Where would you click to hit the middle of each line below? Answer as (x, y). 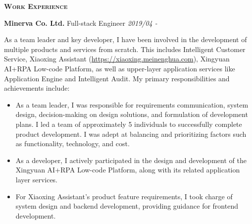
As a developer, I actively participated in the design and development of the (131, 160)
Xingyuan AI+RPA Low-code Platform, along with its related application (128, 170)
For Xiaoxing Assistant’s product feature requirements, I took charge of (124, 196)
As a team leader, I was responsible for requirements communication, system (132, 104)
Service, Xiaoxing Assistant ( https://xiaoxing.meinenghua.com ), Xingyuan (117, 59)
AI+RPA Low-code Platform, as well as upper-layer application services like (120, 68)
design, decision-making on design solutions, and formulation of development (132, 114)
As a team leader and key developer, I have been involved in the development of (126, 39)
